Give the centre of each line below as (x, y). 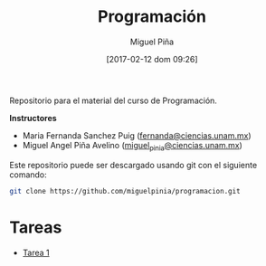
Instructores (33, 118)
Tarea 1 (36, 252)
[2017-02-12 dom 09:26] (152, 59)
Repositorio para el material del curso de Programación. (113, 100)
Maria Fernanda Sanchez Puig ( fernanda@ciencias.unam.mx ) (137, 135)
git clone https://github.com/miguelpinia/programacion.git (125, 191)
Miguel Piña (152, 42)
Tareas (36, 227)
